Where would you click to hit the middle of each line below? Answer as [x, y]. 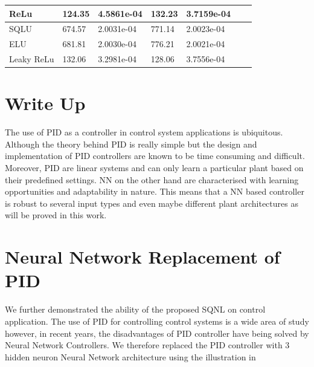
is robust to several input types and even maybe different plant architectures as [152, 203]
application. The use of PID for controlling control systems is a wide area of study [157, 321]
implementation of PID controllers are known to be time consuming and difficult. [155, 156]
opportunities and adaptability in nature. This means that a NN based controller [155, 191]
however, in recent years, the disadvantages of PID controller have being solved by [157, 333]
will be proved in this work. [56, 215]
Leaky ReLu [32, 59]
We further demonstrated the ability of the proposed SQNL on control [135, 309]
